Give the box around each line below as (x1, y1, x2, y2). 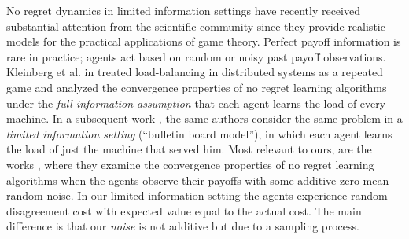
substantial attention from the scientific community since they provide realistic (6, 17, 385, 34)
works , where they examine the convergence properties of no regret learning (6, 156, 374, 172)
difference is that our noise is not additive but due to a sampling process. (6, 218, 359, 234)
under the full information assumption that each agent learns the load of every (6, 94, 386, 111)
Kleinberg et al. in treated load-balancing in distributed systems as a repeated (6, 64, 383, 80)
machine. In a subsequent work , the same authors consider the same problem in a (6, 110, 403, 127)
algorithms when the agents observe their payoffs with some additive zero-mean (6, 171, 389, 188)
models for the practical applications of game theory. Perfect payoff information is (6, 33, 401, 50)
